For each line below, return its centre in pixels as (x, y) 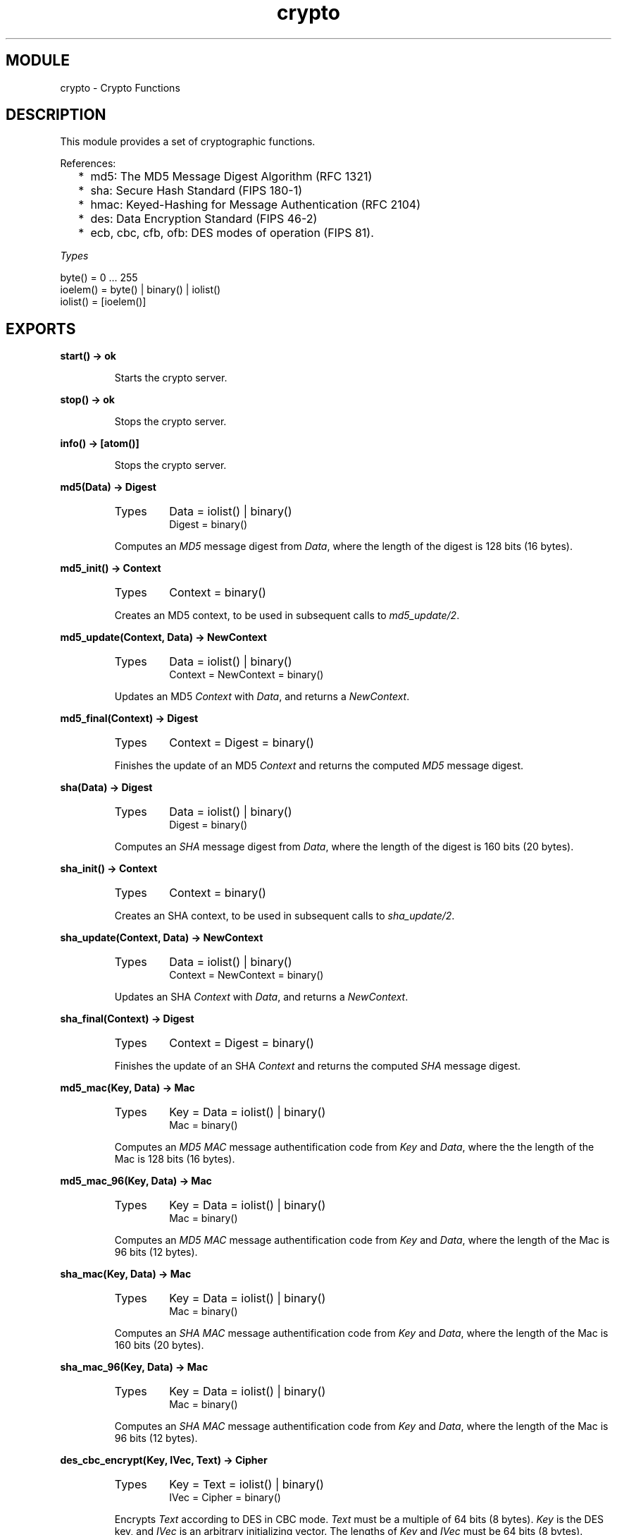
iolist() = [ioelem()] (103, 302)
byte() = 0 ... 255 (99, 278)
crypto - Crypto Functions (120, 87)
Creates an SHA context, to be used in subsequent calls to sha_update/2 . (285, 916)
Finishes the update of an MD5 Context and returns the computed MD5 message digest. (319, 766)
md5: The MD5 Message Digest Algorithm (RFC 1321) (231, 177)
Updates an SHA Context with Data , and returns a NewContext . (261, 997)
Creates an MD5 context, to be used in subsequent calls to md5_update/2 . (287, 616)
